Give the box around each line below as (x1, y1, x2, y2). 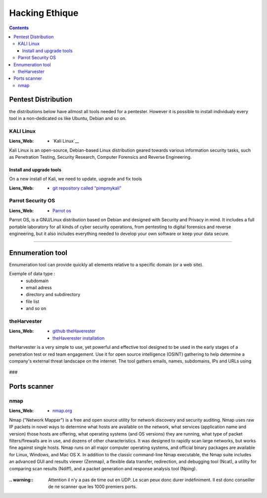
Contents (9, 25, 29, 31)
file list (26, 298, 40, 305)
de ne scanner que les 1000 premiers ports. (48, 484, 137, 490)
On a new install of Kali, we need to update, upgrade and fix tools (9, 176, 142, 182)
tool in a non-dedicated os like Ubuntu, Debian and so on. (9, 115, 127, 121)
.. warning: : (9, 477, 34, 483)
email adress (26, 285, 52, 291)
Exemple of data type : (9, 271, 55, 277)
